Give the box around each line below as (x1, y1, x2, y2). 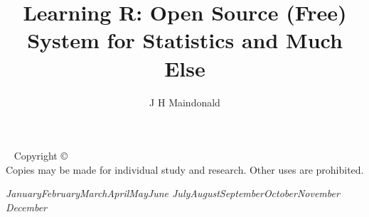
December (6, 199, 47, 214)
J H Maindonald (149, 94, 220, 109)
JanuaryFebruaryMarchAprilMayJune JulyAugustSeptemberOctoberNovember (6, 186, 340, 201)
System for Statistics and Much (27, 26, 343, 55)
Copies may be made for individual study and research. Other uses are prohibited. (6, 162, 364, 177)
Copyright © (14, 148, 68, 163)
